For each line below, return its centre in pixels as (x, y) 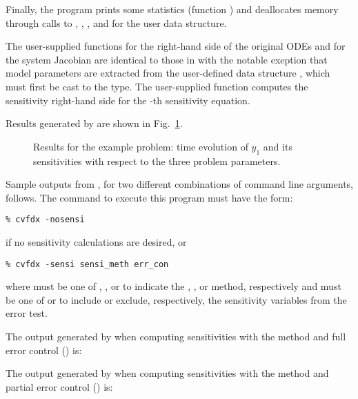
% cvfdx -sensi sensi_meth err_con (87, 264)
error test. (27, 313)
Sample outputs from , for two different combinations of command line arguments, (179, 184)
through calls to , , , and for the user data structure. (116, 22)
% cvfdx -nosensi (45, 220)
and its (278, 146)
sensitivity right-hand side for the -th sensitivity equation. (128, 100)
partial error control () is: (59, 386)
